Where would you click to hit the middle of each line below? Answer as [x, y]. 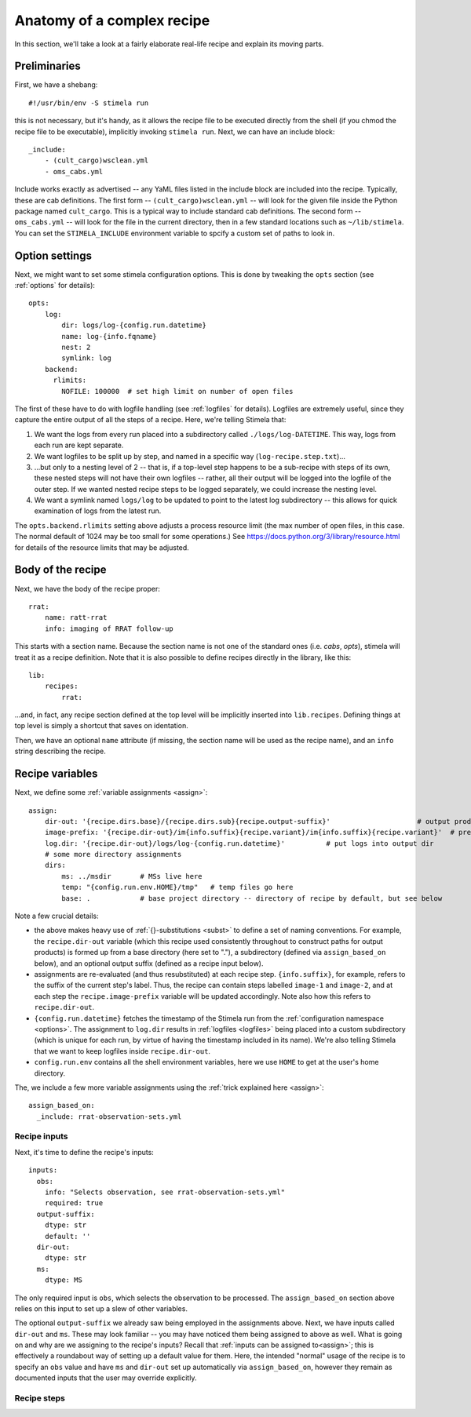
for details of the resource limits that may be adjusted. [102, 547]
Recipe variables [56, 774]
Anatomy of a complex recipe [112, 20]
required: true [74, 1203]
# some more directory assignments [113, 854]
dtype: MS [63, 1280]
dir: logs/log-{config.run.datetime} [134, 325]
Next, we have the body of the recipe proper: [87, 588]
